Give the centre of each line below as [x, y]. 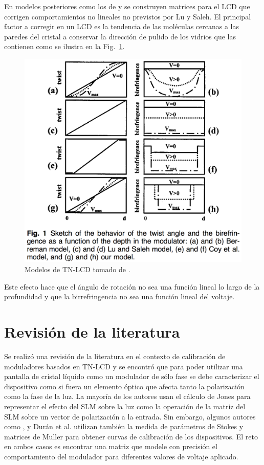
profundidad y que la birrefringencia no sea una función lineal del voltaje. [119, 296]
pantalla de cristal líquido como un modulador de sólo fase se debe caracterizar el [132, 376]
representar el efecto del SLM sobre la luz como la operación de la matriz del [125, 406]
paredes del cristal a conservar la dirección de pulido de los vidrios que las [120, 36]
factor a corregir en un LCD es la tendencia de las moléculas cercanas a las [122, 26]
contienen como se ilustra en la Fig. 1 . [64, 46]
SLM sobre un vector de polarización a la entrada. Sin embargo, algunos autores [130, 416]
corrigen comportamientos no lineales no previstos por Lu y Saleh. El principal [128, 16]
